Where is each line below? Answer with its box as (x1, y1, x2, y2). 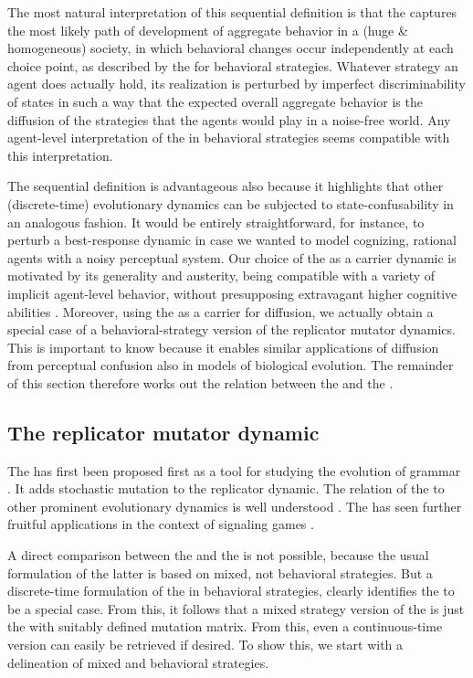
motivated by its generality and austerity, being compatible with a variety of (7, 266, 436, 285)
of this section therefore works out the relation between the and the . (7, 373, 394, 392)
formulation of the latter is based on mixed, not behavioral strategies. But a (7, 563, 433, 582)
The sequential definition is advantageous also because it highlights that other (7, 176, 444, 196)
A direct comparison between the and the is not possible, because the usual (7, 546, 429, 565)
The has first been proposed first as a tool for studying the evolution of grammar (7, 461, 461, 480)
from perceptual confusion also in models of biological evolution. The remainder (7, 355, 454, 375)
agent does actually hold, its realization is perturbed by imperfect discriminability (7, 74, 466, 93)
